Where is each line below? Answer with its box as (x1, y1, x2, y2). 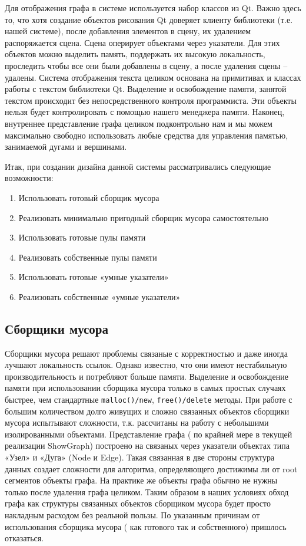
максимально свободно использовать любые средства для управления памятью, (5, 129, 288, 141)
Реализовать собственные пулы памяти (18, 251, 157, 263)
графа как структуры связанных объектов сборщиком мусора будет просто (5, 497, 271, 509)
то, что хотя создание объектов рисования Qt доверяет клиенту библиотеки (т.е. (5, 13, 293, 25)
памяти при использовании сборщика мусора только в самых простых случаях (5, 381, 286, 394)
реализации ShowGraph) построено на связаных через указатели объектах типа (5, 439, 290, 452)
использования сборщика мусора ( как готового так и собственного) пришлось (5, 520, 287, 532)
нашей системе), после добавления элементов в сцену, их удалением (5, 25, 251, 37)
